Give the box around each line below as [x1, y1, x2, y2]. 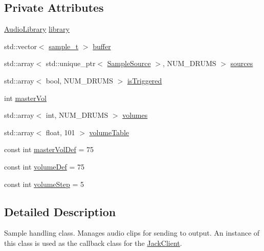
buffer [93, 40, 111, 51]
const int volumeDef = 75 [4, 161, 84, 172]
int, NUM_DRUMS [46, 110, 108, 120]
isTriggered [127, 75, 162, 86]
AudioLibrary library [4, 24, 70, 34]
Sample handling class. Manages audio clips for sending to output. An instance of [4, 227, 260, 238]
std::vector [4, 40, 37, 51]
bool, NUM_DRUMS [46, 75, 113, 86]
